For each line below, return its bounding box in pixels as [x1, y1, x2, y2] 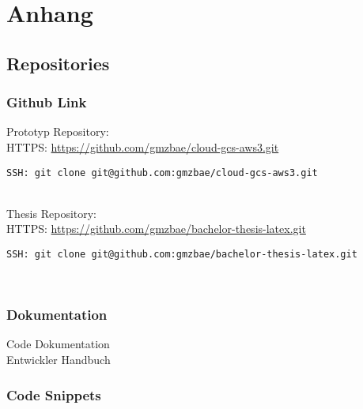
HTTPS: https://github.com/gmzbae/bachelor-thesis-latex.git [6, 220, 306, 237]
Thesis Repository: [6, 204, 97, 221]
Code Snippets [6, 385, 101, 404]
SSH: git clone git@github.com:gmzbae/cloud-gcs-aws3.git [6, 167, 318, 178]
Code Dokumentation [6, 336, 110, 352]
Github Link [6, 92, 87, 112]
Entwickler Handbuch [6, 351, 111, 368]
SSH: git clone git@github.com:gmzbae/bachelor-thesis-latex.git [6, 249, 357, 260]
